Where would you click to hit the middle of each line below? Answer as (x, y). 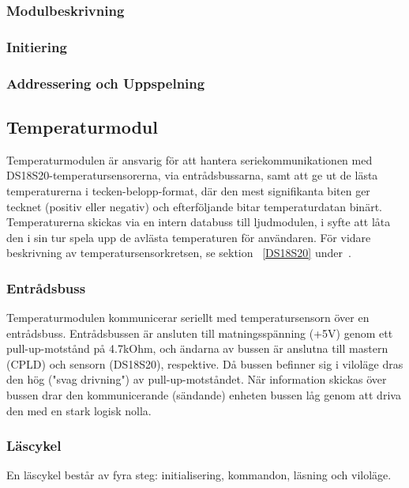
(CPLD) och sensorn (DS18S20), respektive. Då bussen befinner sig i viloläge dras (205, 363)
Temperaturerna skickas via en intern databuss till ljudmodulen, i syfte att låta (199, 222)
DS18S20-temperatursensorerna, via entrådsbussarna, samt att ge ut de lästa (192, 175)
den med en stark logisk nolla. (79, 410)
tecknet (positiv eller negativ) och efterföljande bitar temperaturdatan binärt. (194, 206)
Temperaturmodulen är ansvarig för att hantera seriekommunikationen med (189, 159)
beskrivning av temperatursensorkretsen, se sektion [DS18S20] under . (179, 253)
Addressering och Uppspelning (106, 83)
